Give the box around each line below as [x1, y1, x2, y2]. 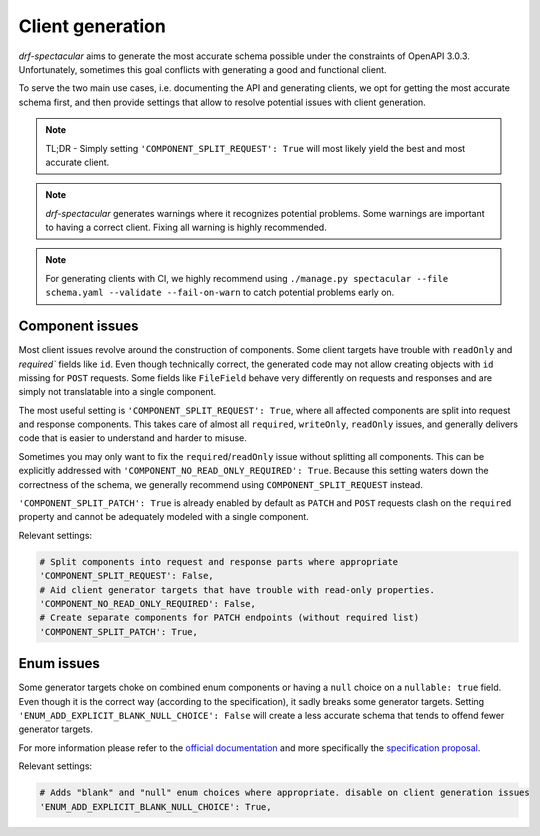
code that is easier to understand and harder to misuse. [18, 432, 247, 444]
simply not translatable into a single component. [18, 386, 217, 398]
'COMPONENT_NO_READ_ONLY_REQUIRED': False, [39, 598, 257, 609]
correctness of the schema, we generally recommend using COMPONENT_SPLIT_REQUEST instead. [18, 478, 424, 490]
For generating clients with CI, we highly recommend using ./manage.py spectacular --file [45, 272, 449, 284]
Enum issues [18, 655, 100, 672]
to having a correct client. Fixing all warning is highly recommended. [45, 221, 327, 234]
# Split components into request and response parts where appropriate [39, 556, 399, 567]
